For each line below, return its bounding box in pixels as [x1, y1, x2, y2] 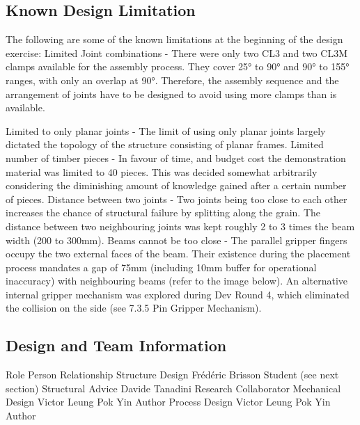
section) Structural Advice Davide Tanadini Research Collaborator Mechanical [6, 380, 341, 395]
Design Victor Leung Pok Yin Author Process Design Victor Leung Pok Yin [6, 394, 331, 409]
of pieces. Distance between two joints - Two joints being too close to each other [6, 191, 347, 206]
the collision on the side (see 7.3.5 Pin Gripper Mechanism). [6, 300, 262, 315]
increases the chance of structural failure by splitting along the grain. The [6, 205, 321, 220]
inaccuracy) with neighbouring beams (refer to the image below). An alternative [6, 273, 348, 288]
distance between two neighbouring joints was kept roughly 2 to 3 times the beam [6, 218, 355, 233]
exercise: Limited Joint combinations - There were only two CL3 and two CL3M [6, 45, 347, 60]
